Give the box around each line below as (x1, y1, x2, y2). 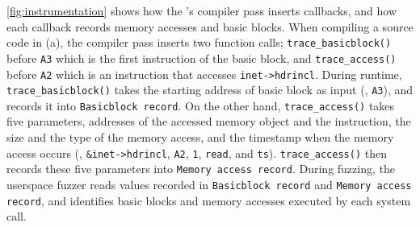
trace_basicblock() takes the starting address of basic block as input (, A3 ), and (6, 81, 414, 98)
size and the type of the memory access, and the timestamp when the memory (6, 129, 394, 146)
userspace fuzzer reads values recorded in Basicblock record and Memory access (6, 175, 412, 192)
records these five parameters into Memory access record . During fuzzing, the (6, 160, 395, 177)
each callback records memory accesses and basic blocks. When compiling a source (6, 18, 414, 35)
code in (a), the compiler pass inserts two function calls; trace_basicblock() (6, 34, 392, 51)
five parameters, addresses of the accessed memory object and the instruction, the (6, 113, 411, 130)
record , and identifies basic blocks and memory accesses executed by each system (6, 192, 411, 208)
